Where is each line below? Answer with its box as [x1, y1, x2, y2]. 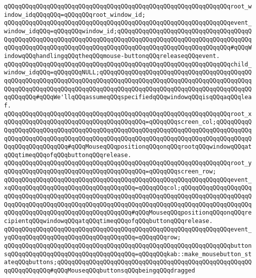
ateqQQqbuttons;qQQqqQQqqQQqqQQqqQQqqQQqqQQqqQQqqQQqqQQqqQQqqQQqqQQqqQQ [4, 259, 252, 266]
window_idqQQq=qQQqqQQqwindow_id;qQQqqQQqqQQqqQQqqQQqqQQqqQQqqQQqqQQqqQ [4, 27, 252, 35]
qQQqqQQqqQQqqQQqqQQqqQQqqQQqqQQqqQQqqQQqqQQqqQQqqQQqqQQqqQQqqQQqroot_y [4, 160, 252, 167]
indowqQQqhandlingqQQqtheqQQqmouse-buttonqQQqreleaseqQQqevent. [4, 52, 220, 59]
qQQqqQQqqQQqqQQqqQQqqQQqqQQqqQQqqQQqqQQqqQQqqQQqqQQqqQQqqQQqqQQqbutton [4, 242, 252, 250]
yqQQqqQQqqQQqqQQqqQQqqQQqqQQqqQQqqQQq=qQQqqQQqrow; [4, 234, 181, 241]
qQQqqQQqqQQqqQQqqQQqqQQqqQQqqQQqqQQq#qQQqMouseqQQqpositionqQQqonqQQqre [4, 209, 252, 217]
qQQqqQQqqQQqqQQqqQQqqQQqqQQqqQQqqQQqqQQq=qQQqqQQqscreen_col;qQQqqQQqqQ [4, 118, 252, 126]
